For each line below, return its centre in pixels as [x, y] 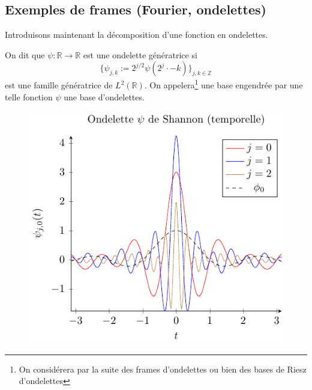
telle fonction [29, 96]
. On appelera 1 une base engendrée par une [223, 84]
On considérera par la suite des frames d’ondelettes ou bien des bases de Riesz [163, 369]
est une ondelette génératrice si [140, 54]
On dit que [25, 54]
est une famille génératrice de [59, 85]
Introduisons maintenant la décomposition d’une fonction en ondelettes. [136, 35]
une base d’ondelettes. [104, 96]
